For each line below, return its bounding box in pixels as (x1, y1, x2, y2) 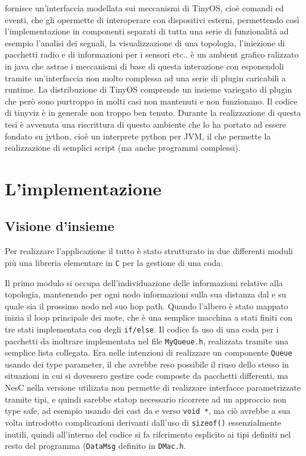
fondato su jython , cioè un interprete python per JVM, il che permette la (5, 129, 271, 142)
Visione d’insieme (5, 217, 114, 235)
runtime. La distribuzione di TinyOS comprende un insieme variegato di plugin (5, 83, 292, 96)
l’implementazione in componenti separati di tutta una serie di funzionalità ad (5, 25, 289, 37)
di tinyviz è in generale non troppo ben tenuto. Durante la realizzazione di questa (5, 106, 301, 119)
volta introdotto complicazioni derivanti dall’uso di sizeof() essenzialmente (5, 416, 282, 428)
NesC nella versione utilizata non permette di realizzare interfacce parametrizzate (5, 381, 301, 394)
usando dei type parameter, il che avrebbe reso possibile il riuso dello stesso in (5, 357, 289, 370)
